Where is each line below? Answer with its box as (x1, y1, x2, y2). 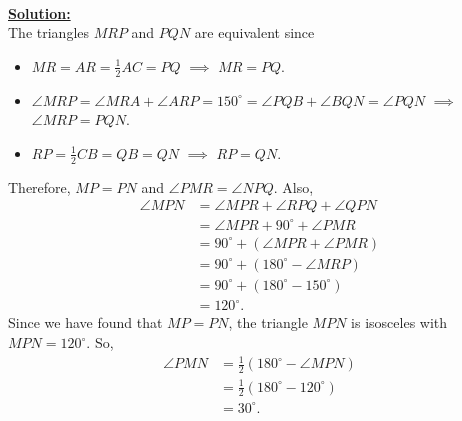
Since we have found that (8, 312, 163, 333)
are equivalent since (194, 22, 315, 43)
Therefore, (8, 176, 71, 197)
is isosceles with (351, 312, 448, 333)
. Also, (273, 176, 314, 197)
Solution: (8, 2, 71, 23)
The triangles (8, 22, 90, 43)
